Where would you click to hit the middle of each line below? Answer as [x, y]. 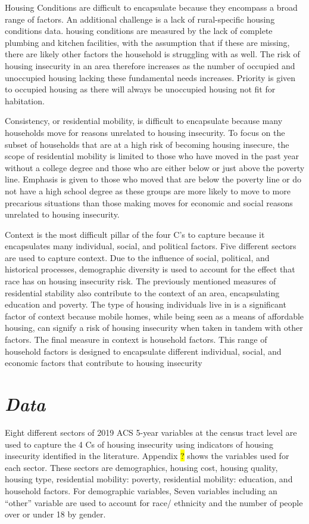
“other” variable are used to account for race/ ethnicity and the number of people [154, 502]
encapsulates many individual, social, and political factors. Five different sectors [151, 246]
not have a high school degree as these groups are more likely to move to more [148, 190]
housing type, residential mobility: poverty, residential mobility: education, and [149, 479]
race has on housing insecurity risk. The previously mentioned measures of [141, 281]
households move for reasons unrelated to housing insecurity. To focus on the [145, 132]
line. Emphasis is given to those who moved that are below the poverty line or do [153, 179]
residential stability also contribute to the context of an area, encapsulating [142, 292]
